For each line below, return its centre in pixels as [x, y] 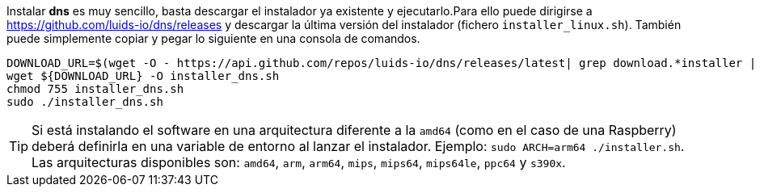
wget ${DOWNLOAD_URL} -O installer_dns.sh [143, 76]
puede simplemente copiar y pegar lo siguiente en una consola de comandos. [213, 38]
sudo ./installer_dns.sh [85, 102]
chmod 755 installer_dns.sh [95, 89]
